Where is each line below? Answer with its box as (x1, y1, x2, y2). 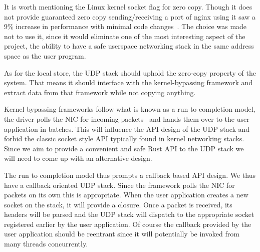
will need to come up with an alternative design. (4, 153, 152, 163)
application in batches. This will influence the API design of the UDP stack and (4, 123, 250, 134)
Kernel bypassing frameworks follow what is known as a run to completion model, (4, 104, 255, 114)
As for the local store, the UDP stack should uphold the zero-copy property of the (4, 67, 256, 78)
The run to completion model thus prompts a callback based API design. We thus (4, 169, 255, 180)
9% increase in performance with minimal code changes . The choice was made (4, 21, 247, 32)
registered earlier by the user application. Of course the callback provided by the (4, 218, 251, 229)
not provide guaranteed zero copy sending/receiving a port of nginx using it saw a (4, 11, 256, 22)
